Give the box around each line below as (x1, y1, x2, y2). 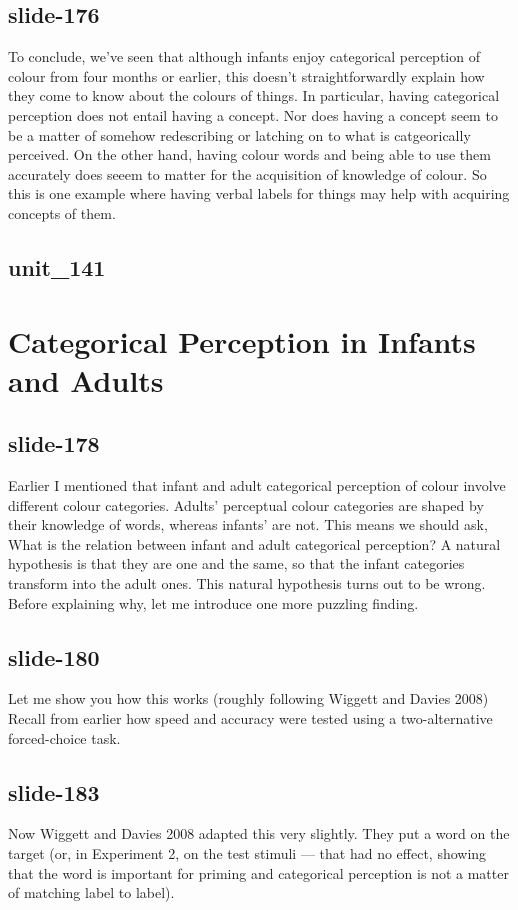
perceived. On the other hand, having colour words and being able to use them (8, 144, 491, 165)
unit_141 (8, 251, 106, 282)
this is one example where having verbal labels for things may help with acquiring (8, 183, 510, 204)
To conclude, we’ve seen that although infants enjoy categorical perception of (8, 46, 480, 67)
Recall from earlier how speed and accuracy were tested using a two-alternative (8, 708, 493, 729)
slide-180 (8, 641, 100, 672)
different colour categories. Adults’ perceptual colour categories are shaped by (8, 494, 484, 515)
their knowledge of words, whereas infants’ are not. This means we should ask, (8, 514, 488, 535)
